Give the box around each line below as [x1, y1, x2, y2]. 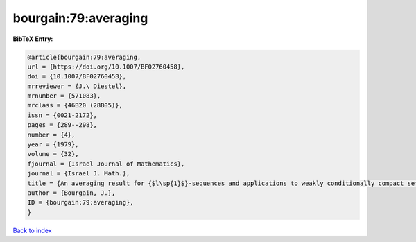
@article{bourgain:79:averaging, [27, 53, 141, 61]
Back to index [12, 226, 52, 234]
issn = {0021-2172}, [27, 111, 97, 119]
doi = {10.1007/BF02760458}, [27, 73, 127, 80]
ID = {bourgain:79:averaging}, [27, 198, 135, 207]
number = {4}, [27, 130, 76, 139]
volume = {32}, [27, 150, 79, 158]
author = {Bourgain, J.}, [27, 189, 116, 197]
